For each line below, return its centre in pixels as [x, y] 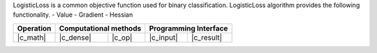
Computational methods [100, 28]
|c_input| [163, 37]
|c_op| [122, 37]
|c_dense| [75, 37]
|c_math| [32, 37]
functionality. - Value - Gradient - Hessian [73, 15]
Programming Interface [188, 28]
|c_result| [207, 37]
